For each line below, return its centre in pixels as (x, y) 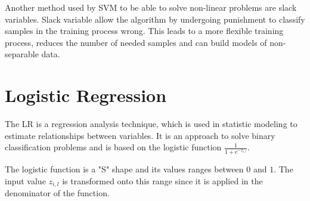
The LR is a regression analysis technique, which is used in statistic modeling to (151, 124)
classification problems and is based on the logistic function (113, 147)
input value (25, 180)
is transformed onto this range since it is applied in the (162, 180)
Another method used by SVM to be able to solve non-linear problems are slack (151, 7)
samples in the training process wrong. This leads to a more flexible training (144, 31)
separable (22, 54)
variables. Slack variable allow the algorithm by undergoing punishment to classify (155, 19)
